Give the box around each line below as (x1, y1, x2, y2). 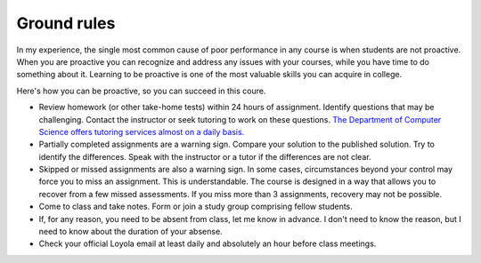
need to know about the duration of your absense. (38, 227, 223, 237)
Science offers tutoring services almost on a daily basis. (38, 126, 245, 137)
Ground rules (16, 13, 116, 33)
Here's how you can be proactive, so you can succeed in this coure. (16, 85, 266, 96)
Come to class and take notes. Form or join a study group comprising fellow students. (38, 201, 354, 212)
